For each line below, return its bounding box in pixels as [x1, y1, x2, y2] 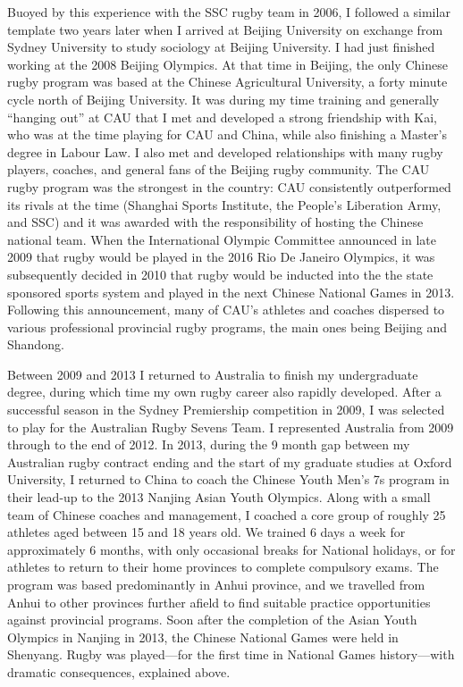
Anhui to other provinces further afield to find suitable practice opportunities [7, 592, 431, 611]
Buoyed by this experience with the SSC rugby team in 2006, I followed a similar [7, 3, 450, 21]
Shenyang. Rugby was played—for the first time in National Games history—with [7, 645, 455, 664]
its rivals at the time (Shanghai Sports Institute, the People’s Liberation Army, [7, 195, 442, 214]
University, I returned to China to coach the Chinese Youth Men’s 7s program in [7, 470, 450, 489]
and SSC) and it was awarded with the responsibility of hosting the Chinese [7, 213, 424, 231]
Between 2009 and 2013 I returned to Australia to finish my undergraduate [7, 364, 418, 383]
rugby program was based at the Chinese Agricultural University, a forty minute [7, 72, 448, 91]
